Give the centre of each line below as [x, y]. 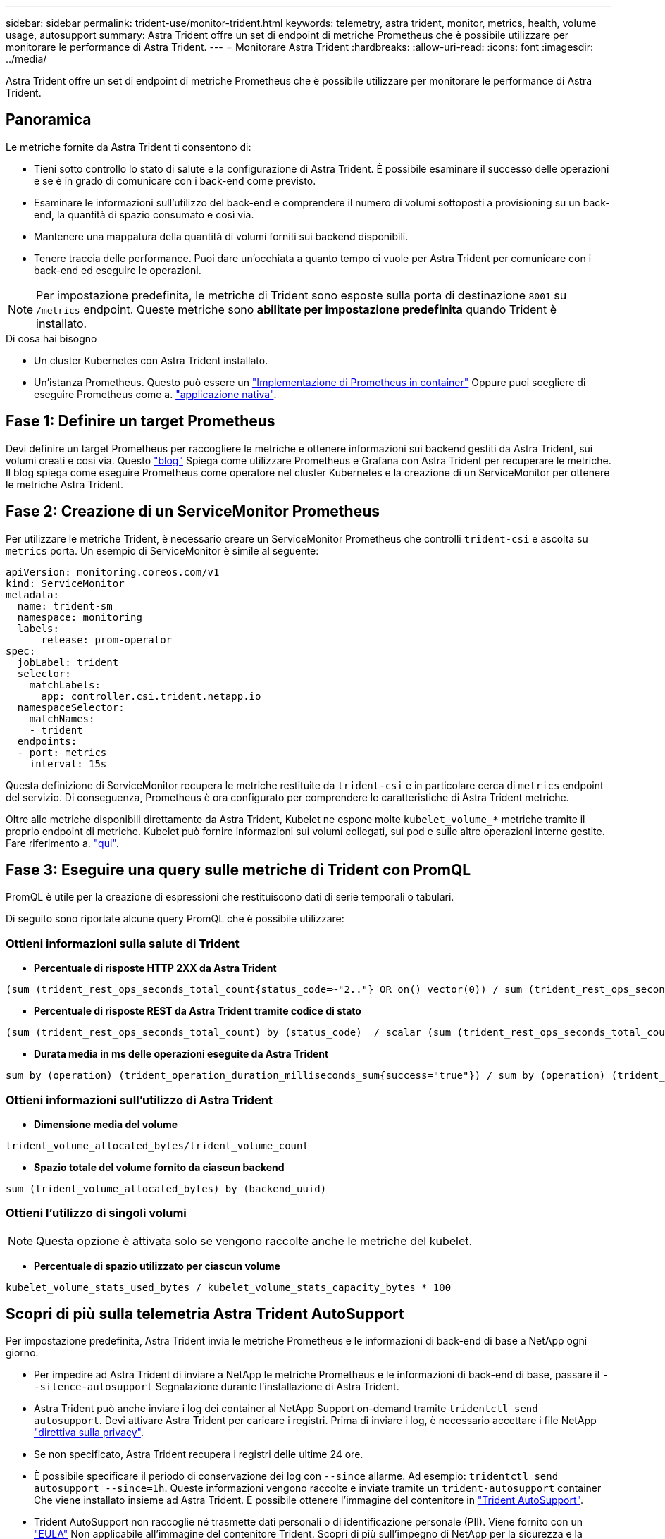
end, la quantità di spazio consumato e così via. [144, 214]
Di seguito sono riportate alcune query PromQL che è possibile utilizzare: [175, 919]
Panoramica [49, 120]
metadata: [32, 594]
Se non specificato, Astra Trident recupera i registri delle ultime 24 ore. [199, 1454]
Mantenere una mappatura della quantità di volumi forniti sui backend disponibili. [221, 236]
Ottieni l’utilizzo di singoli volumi [96, 1213]
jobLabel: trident [68, 662]
